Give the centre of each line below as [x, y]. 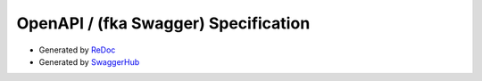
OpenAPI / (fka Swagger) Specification [163, 23]
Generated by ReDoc [77, 50]
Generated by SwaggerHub [89, 61]
